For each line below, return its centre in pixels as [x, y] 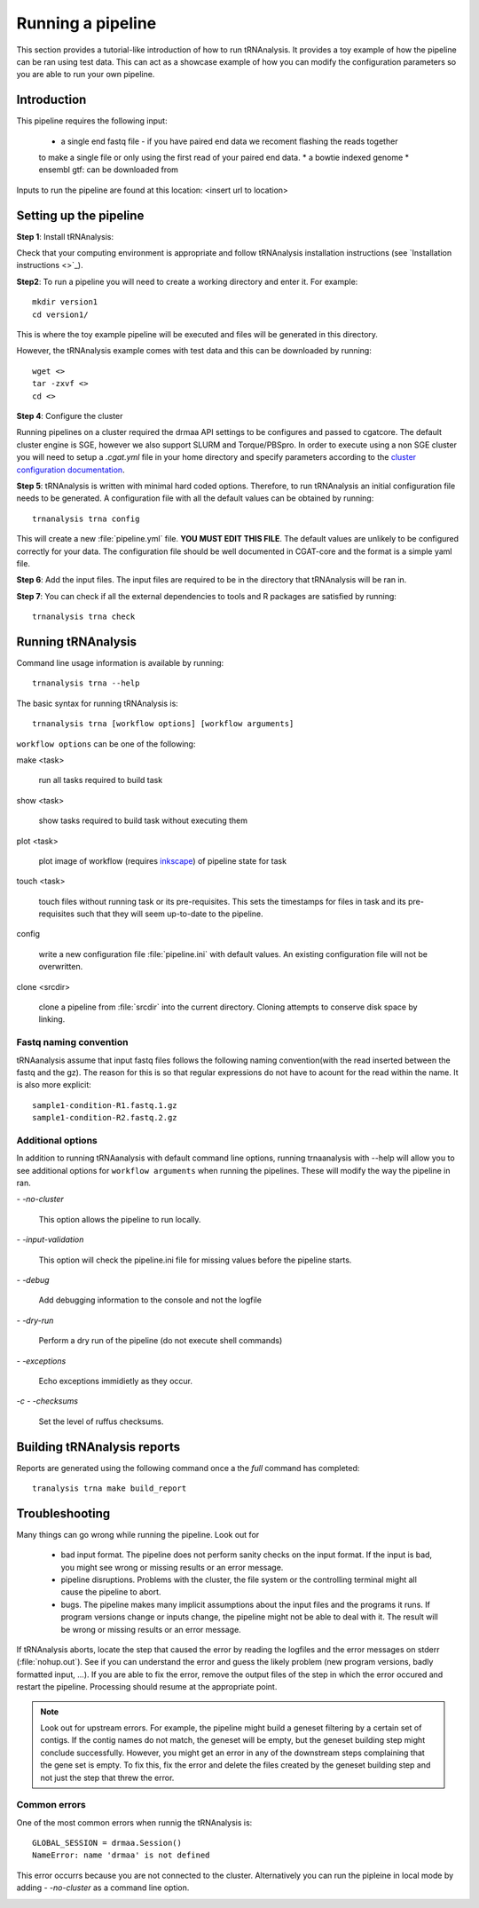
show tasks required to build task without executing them [143, 820]
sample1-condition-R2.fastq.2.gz [105, 1118]
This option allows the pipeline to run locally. [120, 1219]
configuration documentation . [71, 470]
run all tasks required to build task [101, 780]
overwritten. [61, 967]
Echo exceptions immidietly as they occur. [116, 1381]
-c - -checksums [47, 1401]
